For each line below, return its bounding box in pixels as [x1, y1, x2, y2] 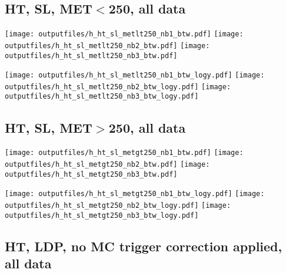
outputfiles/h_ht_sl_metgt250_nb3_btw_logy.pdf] [5, 211, 199, 220]
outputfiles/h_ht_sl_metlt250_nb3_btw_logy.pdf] [5, 92, 199, 101]
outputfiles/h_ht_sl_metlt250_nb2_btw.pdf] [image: [5, 41, 210, 50]
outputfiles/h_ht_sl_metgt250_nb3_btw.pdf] [5, 170, 178, 178]
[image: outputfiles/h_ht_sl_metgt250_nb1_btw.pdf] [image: [5, 149, 244, 157]
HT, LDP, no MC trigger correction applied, [5, 237, 282, 255]
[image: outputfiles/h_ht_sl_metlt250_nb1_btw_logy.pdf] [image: [5, 71, 265, 80]
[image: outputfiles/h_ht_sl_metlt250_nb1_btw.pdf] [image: [5, 30, 244, 39]
